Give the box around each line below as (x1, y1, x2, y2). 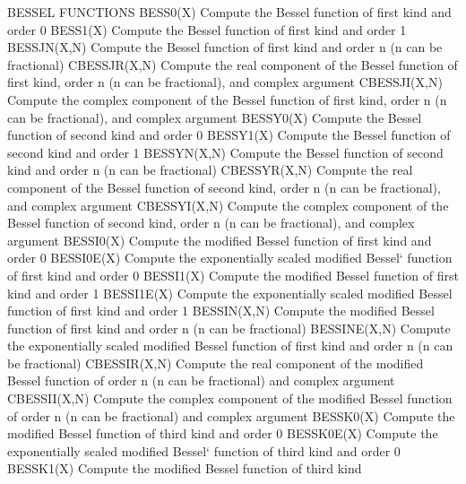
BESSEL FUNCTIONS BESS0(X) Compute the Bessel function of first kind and (7, 3, 452, 21)
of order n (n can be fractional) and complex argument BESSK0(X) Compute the (7, 406, 455, 425)
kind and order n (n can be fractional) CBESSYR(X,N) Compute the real (7, 160, 413, 179)
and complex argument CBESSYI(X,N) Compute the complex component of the (7, 195, 449, 214)
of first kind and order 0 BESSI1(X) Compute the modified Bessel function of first (7, 265, 459, 284)
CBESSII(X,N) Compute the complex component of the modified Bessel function (7, 389, 453, 408)
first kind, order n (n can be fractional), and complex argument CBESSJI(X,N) (7, 73, 443, 91)
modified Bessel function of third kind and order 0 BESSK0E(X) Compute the (7, 424, 438, 443)
